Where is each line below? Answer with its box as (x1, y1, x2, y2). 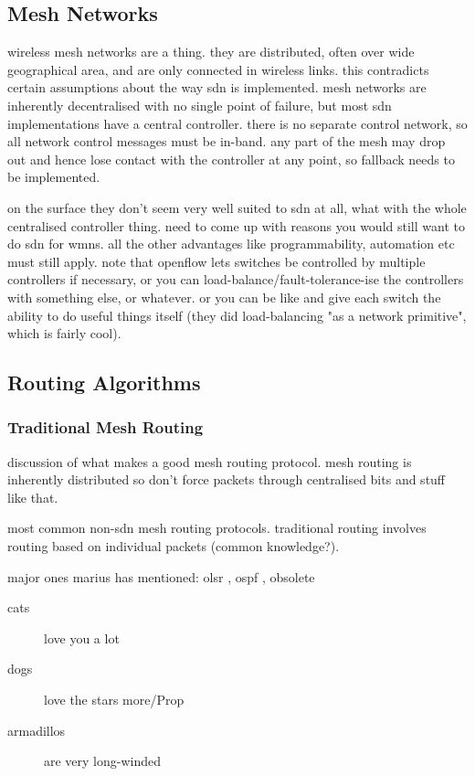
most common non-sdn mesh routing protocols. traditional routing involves (7, 518, 427, 537)
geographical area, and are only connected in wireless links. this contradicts (7, 59, 429, 79)
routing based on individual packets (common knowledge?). (7, 537, 340, 556)
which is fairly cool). (7, 324, 121, 343)
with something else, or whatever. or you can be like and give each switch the (7, 287, 441, 306)
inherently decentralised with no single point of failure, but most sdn (7, 95, 392, 114)
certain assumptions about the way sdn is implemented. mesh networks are (7, 78, 427, 97)
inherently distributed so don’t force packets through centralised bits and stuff (7, 470, 446, 489)
